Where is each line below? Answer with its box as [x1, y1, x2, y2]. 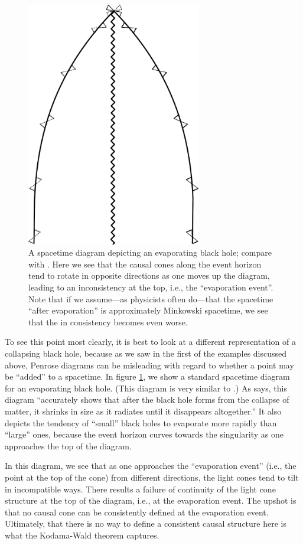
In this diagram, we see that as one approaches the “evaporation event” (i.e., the [5, 459, 297, 472]
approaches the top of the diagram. [5, 439, 132, 452]
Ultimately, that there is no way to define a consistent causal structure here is [5, 517, 286, 530]
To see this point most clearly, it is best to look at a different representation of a [5, 335, 296, 348]
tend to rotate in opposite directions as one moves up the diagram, [28, 269, 270, 282]
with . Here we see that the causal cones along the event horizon [28, 257, 262, 270]
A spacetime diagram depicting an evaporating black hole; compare [28, 246, 272, 259]
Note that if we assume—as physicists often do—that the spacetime [28, 292, 273, 305]
